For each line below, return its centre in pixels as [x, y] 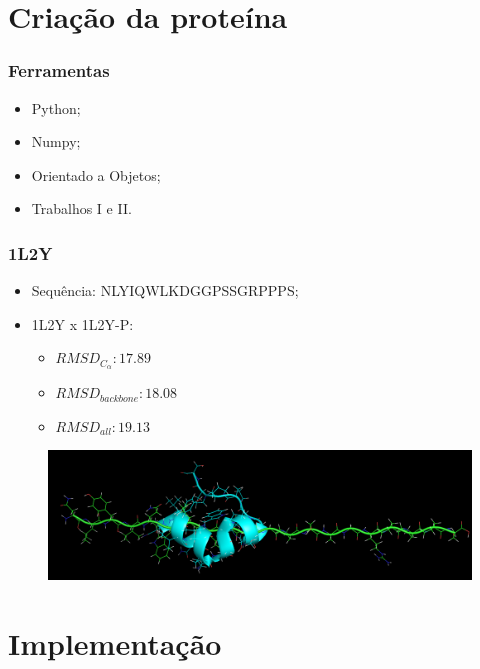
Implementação [115, 643]
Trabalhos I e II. [81, 208]
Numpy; [56, 141]
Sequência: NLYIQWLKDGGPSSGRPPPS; [165, 290]
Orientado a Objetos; [96, 174]
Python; [56, 107]
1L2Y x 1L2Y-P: [82, 323]
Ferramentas [59, 70]
